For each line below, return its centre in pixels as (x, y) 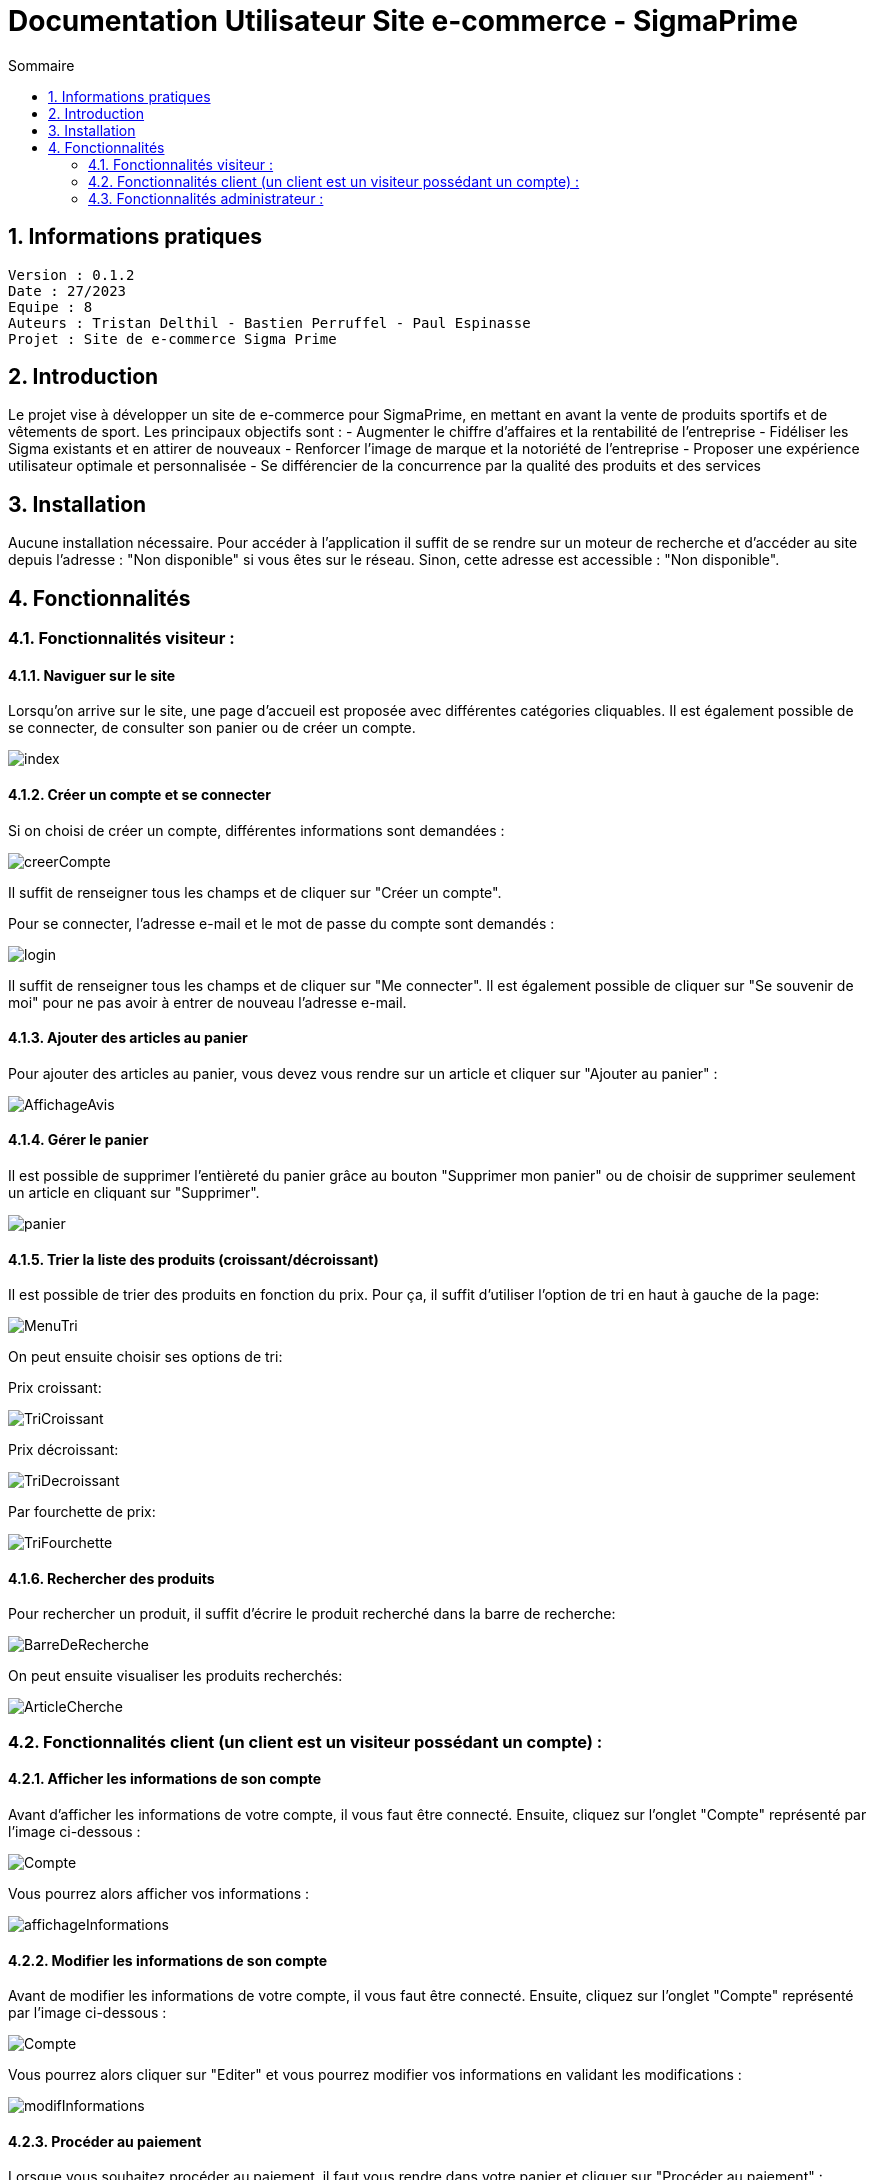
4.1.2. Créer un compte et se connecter (139, 794)
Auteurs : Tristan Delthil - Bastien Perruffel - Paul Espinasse (269, 322)
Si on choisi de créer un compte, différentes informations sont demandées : (256, 830)
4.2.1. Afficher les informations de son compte (165, 1779)
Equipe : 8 (50, 306)
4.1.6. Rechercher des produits (111, 1578)
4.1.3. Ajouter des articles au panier (128, 1038)
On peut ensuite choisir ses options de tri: (145, 1357)
